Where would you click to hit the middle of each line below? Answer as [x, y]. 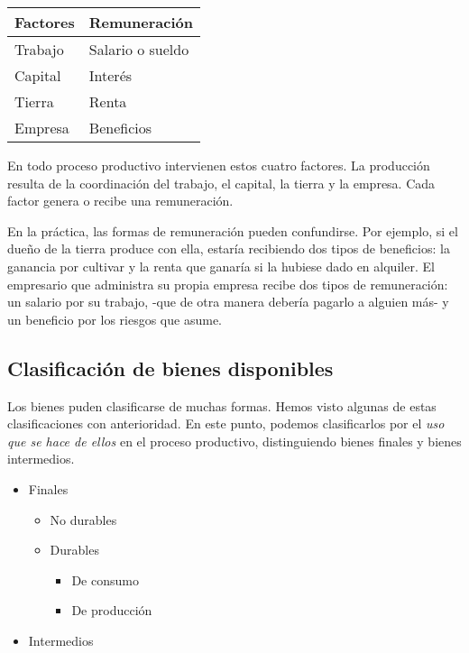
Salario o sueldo [139, 49]
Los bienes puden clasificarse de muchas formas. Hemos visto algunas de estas [222, 405]
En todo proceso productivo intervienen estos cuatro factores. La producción [219, 165]
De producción [112, 610]
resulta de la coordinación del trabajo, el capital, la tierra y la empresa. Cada [221, 183]
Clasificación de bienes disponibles [170, 368]
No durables [83, 519]
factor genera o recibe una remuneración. [120, 201]
